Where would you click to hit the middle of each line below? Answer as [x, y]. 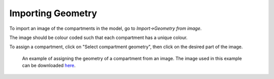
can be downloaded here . [49, 65]
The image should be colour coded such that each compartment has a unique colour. [98, 37]
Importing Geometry [53, 13]
